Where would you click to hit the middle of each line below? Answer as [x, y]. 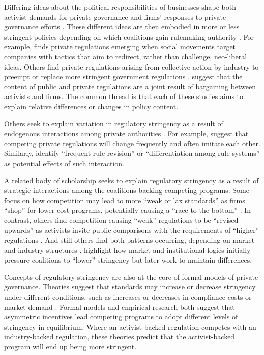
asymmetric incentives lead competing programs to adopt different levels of [121, 317]
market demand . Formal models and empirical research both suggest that [120, 306]
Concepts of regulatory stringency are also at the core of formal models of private [131, 277]
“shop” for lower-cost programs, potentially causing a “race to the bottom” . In [128, 210]
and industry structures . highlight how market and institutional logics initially [127, 250]
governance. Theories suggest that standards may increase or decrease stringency [130, 287]
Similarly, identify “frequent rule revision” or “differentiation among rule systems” [132, 153]
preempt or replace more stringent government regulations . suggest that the [123, 76]
